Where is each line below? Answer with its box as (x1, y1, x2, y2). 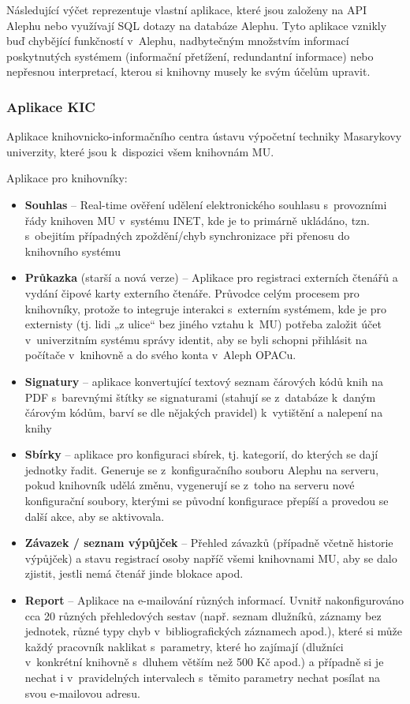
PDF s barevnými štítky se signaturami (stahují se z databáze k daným (24, 388, 376, 405)
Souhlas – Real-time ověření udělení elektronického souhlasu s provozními (24, 196, 387, 212)
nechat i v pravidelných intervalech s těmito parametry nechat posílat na (24, 669, 381, 685)
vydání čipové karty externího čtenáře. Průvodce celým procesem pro (24, 284, 360, 301)
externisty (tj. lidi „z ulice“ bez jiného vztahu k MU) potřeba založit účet (24, 316, 382, 332)
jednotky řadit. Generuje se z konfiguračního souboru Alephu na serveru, (24, 461, 379, 477)
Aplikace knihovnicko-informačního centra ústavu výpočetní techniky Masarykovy (6, 128, 402, 144)
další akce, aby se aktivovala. (24, 507, 165, 524)
